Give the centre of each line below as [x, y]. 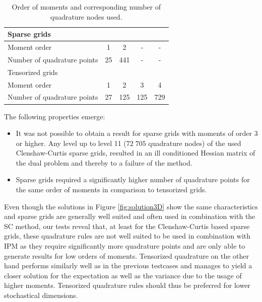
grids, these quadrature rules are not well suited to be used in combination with [127, 236]
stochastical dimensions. [41, 295]
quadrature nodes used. [86, 16]
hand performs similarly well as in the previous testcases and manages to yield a [128, 266]
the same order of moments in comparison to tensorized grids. [111, 190]
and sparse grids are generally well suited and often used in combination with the [130, 216]
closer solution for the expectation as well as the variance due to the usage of [123, 275]
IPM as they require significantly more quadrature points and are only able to [125, 246]
